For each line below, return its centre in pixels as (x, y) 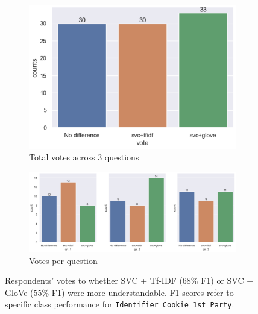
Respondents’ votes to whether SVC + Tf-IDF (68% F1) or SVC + (129, 281)
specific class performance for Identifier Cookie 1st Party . (120, 304)
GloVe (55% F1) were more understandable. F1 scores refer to (119, 292)
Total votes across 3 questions (84, 157)
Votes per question (63, 260)
